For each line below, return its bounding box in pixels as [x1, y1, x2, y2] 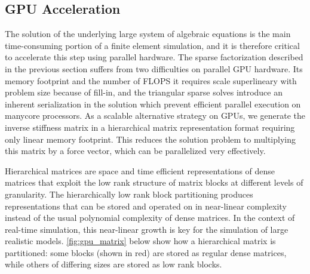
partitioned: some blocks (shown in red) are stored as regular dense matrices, [5, 246, 287, 258]
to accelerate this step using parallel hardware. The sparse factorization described [5, 51, 303, 63]
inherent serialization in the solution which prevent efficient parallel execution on [5, 97, 301, 110]
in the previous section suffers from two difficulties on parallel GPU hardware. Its [5, 62, 303, 75]
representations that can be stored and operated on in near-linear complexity [5, 199, 287, 212]
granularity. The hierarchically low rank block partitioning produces [5, 187, 253, 200]
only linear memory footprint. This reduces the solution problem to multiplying [5, 133, 296, 145]
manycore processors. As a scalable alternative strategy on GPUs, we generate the [5, 109, 306, 122]
